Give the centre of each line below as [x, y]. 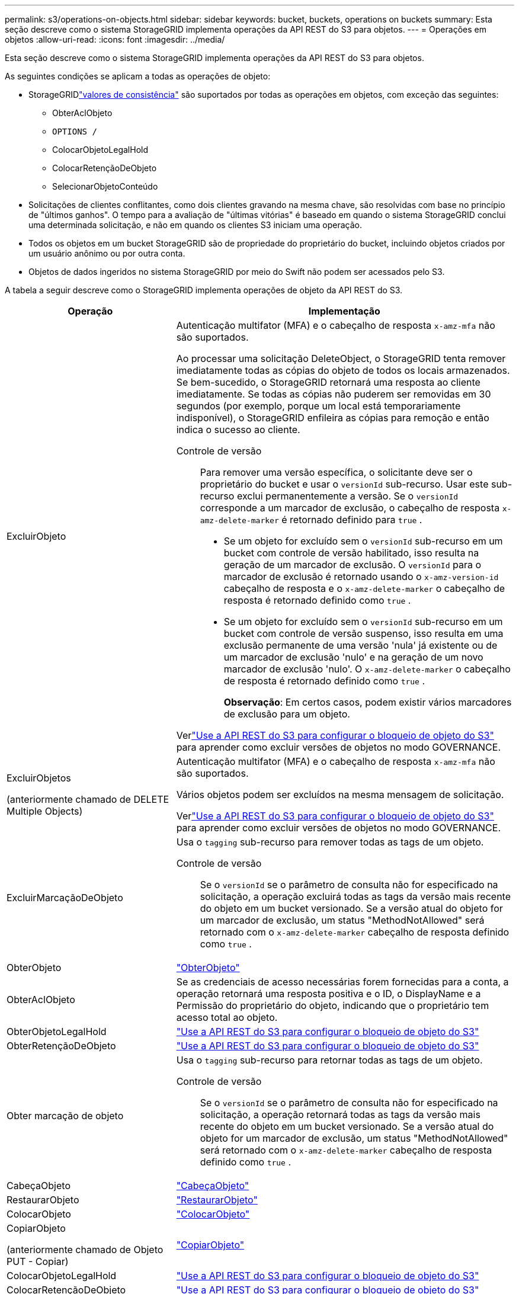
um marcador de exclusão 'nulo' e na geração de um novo [353, 657]
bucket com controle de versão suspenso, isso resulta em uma [363, 633]
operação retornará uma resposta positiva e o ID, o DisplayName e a [329, 994]
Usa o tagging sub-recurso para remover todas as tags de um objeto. [330, 842]
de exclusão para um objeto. [287, 714]
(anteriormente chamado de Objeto [85, 1250]
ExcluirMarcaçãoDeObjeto [65, 898]
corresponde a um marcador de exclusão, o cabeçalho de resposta [350, 508]
